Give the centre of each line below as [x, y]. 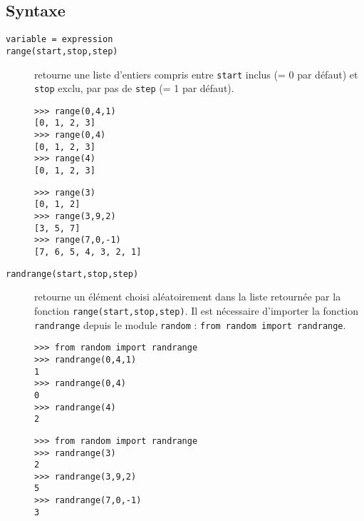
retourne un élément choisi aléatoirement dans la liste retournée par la [188, 297]
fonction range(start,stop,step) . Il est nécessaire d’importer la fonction [196, 310]
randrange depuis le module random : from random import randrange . [190, 324]
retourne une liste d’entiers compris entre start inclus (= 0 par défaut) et [196, 74]
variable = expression [59, 40]
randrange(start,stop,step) [72, 274]
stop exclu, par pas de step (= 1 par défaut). [134, 88]
